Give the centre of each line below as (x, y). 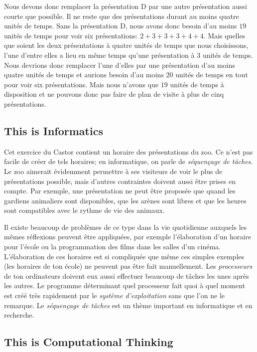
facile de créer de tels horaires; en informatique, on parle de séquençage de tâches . (128, 161)
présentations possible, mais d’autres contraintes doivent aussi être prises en (120, 181)
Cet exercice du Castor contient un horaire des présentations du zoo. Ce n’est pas (128, 151)
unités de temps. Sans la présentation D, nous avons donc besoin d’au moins (121, 26)
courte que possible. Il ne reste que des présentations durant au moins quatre (122, 16)
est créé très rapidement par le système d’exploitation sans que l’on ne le (115, 295)
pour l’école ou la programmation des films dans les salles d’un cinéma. (112, 247)
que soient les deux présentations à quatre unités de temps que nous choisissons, (126, 45)
